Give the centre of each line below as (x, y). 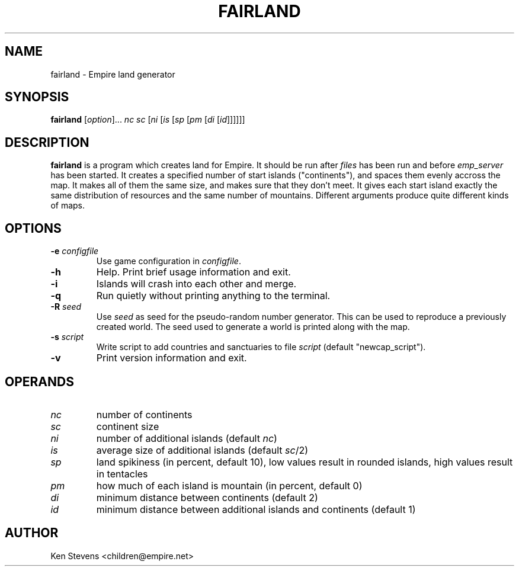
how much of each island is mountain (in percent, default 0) (229, 485)
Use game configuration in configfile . (169, 261)
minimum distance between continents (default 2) (207, 497)
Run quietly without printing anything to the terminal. (213, 296)
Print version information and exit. (172, 358)
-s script (67, 337)
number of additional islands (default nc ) (187, 438)
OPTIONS (33, 228)
